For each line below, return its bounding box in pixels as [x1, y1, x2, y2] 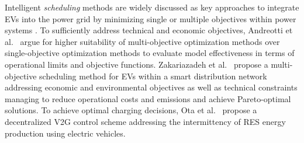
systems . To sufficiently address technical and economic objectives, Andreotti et [5, 24, 293, 36]
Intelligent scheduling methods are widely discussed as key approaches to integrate [5, 1, 299, 13]
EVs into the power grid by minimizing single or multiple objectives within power [5, 12, 296, 25]
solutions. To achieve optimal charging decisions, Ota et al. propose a [5, 104, 257, 116]
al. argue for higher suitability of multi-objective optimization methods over [5, 35, 280, 47]
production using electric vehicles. [5, 127, 126, 139]
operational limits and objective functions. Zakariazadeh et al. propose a [5, 58, 268, 70]
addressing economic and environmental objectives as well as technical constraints [5, 81, 298, 93]
